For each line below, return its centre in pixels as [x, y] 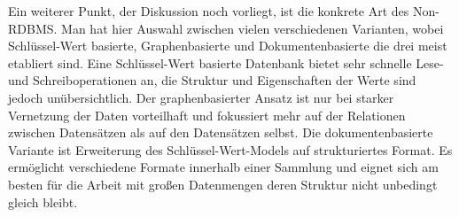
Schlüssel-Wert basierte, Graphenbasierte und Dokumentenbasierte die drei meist [228, 46]
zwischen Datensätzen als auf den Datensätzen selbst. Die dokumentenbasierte [221, 132]
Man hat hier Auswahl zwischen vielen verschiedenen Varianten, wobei [253, 28]
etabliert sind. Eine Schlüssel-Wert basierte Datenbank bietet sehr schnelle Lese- [226, 62]
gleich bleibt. [43, 201]
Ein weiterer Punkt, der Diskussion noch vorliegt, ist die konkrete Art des [209, 11]
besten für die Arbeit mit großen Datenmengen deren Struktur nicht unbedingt [223, 184]
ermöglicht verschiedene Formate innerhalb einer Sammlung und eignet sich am [223, 167]
